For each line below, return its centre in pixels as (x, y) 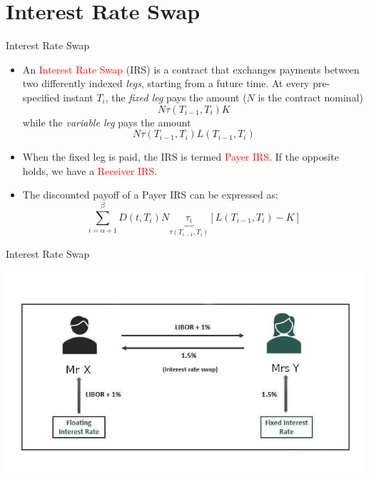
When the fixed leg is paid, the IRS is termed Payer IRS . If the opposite (181, 157)
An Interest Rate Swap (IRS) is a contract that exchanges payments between (191, 69)
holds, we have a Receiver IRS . (90, 170)
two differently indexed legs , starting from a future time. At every (166, 83)
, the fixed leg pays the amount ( (176, 97)
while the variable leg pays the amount (107, 122)
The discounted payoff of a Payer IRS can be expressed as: (150, 195)
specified (41, 97)
